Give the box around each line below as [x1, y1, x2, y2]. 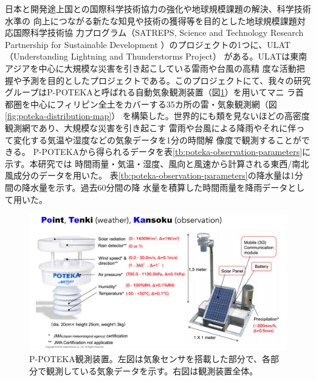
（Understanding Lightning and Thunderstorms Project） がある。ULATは [5, 50, 290, 63]
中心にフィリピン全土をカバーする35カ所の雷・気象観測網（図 [30, 97, 277, 110]
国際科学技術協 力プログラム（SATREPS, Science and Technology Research [13, 26, 304, 39]
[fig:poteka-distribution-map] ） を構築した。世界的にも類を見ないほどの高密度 [5, 109, 310, 122]
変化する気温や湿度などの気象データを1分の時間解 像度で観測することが [13, 133, 301, 146]
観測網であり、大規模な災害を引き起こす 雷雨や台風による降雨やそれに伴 [5, 121, 297, 134]
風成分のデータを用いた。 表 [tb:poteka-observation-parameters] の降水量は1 [5, 169, 295, 182]
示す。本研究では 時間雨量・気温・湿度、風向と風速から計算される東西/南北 [5, 157, 309, 170]
